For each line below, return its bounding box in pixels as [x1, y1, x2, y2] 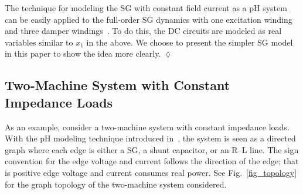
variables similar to [5, 36, 73, 48]
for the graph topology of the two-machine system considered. [5, 178, 227, 190]
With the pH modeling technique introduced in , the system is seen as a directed [5, 132, 296, 144]
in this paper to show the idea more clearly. [5, 47, 161, 60]
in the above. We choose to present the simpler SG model [86, 36, 293, 48]
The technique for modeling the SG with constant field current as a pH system [5, 2, 287, 13]
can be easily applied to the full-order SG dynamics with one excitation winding [5, 13, 292, 25]
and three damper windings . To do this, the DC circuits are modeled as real [5, 25, 282, 37]
